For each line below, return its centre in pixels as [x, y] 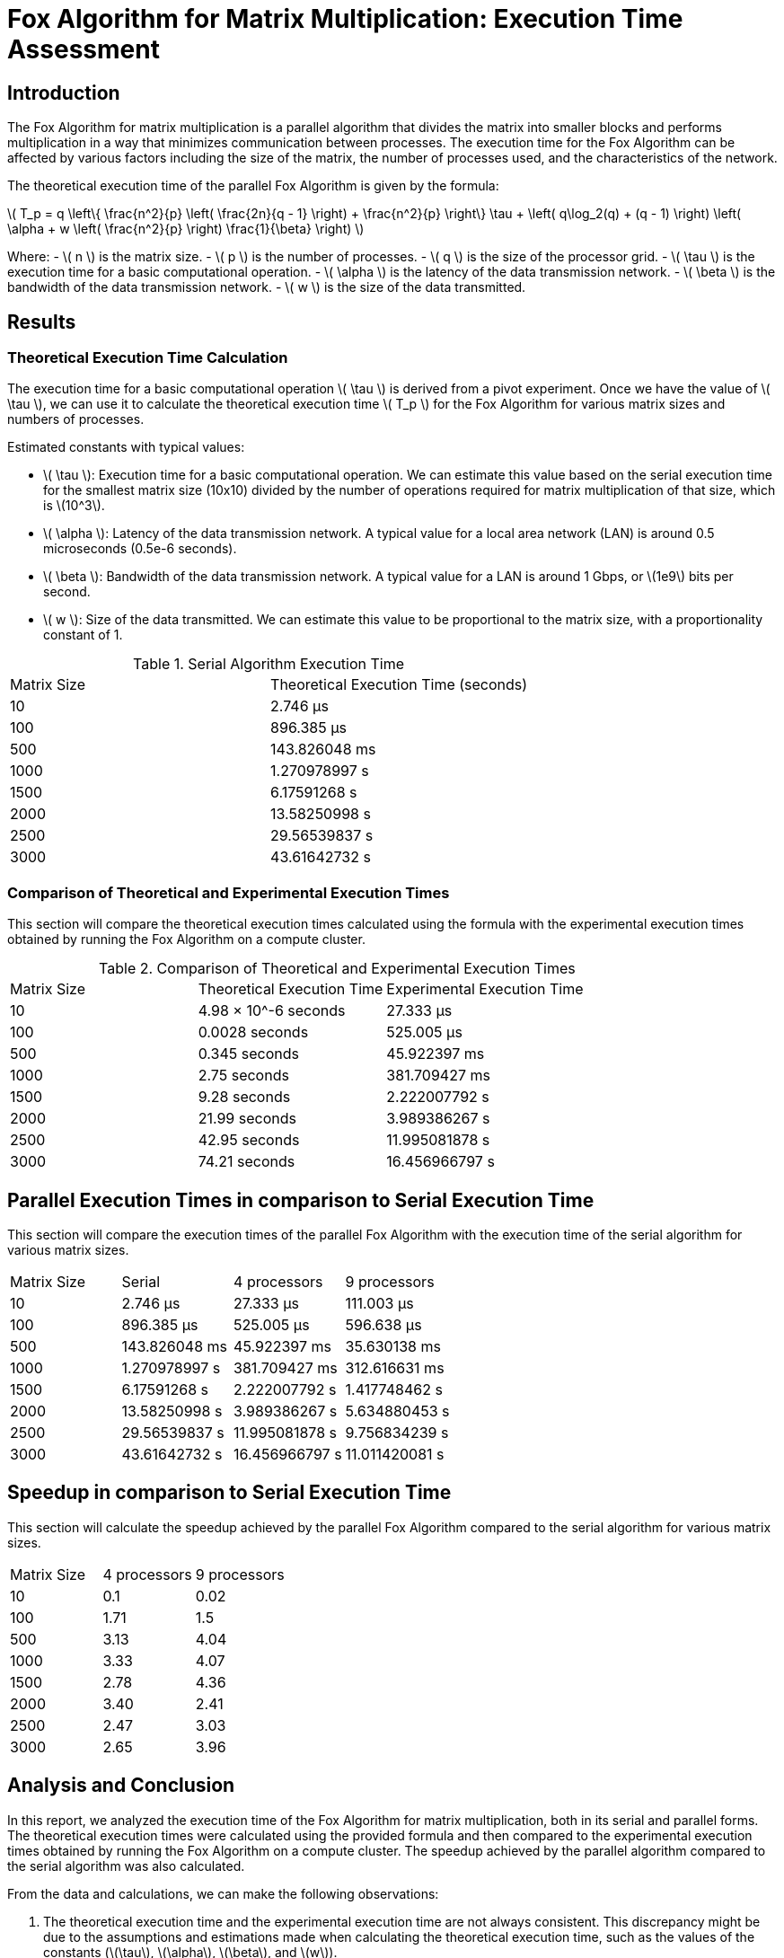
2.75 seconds [243, 1076]
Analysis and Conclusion [121, 1786]
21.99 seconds [247, 1119]
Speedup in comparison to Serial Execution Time [229, 1493]
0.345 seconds [248, 1054]
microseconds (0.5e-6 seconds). [140, 549]
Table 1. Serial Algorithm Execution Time [269, 664]
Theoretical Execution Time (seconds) [399, 685]
